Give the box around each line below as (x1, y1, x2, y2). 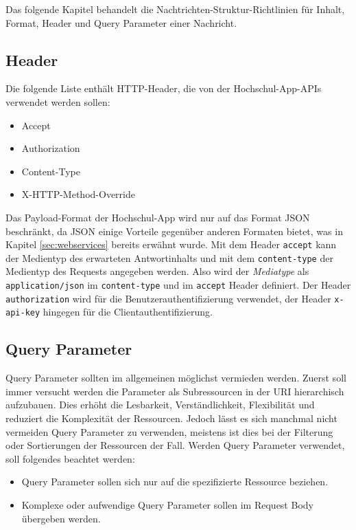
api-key (5, 308, 40, 318)
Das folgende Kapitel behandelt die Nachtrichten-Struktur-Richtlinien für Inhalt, (5, 2, 345, 16)
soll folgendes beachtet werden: (5, 451, 135, 465)
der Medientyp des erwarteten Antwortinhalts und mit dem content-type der (5, 250, 333, 265)
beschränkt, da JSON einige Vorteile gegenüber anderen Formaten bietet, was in (5, 223, 343, 238)
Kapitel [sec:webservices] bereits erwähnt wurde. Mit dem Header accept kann (5, 237, 337, 252)
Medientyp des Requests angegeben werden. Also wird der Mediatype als (5, 264, 309, 278)
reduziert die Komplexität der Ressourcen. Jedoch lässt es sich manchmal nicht (5, 411, 337, 425)
